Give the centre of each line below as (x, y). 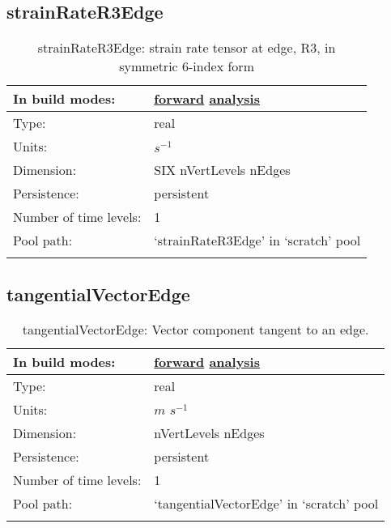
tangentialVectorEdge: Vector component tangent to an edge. (195, 330)
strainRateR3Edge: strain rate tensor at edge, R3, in (187, 48)
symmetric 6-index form (187, 66)
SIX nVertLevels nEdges (222, 170)
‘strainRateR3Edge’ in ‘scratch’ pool (257, 241)
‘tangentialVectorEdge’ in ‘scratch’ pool (266, 504)
